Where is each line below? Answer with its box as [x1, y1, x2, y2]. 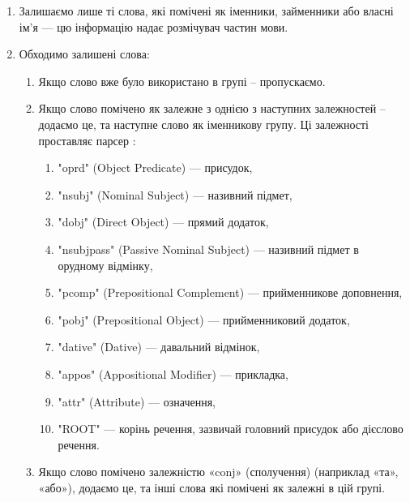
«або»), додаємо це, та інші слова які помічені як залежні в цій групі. [38, 478, 386, 496]
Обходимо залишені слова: [19, 45, 150, 62]
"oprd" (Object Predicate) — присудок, [58, 159, 253, 176]
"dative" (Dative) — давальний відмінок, [58, 338, 260, 355]
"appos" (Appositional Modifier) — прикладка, [58, 365, 288, 382]
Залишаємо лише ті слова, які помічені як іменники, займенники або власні [19, 2, 394, 19]
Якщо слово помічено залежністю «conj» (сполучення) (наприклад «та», [38, 463, 399, 480]
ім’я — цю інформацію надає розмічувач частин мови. [19, 18, 288, 35]
